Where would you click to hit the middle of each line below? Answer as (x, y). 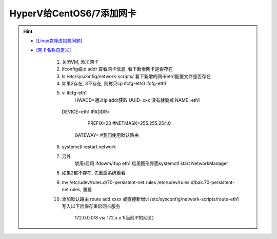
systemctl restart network (89, 147)
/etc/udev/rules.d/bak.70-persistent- (196, 182)
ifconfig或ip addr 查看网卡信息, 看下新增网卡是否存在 (117, 69)
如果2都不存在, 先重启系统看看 (94, 173)
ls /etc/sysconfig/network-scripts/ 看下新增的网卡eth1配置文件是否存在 (136, 76)
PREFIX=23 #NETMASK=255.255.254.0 (129, 123)
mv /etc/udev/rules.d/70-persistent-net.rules (109, 182)
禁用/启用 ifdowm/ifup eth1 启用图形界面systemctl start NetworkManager (151, 163)
